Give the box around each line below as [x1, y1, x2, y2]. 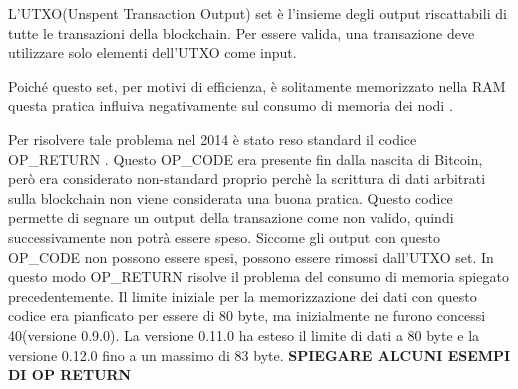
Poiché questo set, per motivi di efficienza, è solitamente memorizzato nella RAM [8, 75, 506, 96]
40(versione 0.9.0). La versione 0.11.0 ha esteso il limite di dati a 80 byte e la [8, 324, 480, 345]
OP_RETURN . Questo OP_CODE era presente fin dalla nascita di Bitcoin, [8, 148, 483, 169]
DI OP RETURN [8, 364, 132, 385]
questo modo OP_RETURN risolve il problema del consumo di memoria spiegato [8, 266, 509, 287]
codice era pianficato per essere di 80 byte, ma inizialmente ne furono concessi [8, 305, 486, 326]
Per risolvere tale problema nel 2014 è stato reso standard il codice [8, 128, 417, 149]
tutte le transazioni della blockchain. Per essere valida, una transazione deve [8, 22, 475, 43]
